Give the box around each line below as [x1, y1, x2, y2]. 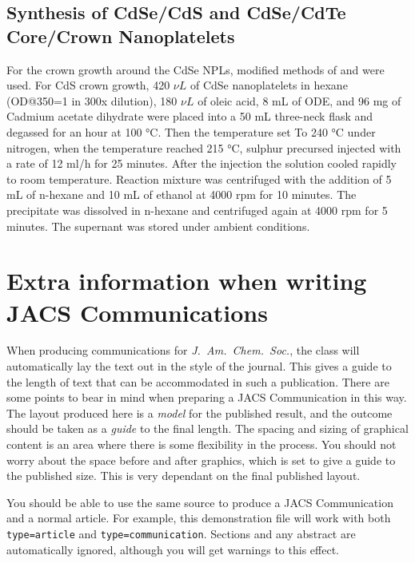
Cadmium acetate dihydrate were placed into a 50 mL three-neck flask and [6, 108, 373, 125]
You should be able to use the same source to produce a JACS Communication [6, 494, 393, 510]
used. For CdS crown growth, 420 [6, 77, 170, 93]
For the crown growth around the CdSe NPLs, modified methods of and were [6, 61, 385, 77]
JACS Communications [6, 295, 268, 328]
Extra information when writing [6, 264, 367, 297]
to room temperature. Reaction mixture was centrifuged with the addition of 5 [6, 170, 392, 187]
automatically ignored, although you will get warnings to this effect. [6, 541, 339, 557]
